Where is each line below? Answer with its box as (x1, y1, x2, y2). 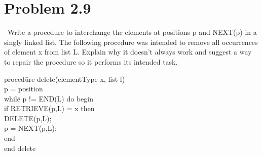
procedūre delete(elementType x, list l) (4, 73, 125, 84)
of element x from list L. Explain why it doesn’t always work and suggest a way (4, 46, 252, 57)
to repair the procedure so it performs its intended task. (4, 56, 178, 67)
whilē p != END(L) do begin (4, 93, 93, 104)
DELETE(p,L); (4, 113, 52, 123)
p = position (4, 83, 43, 94)
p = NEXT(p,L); (4, 123, 57, 133)
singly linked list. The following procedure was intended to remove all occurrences (4, 36, 258, 47)
